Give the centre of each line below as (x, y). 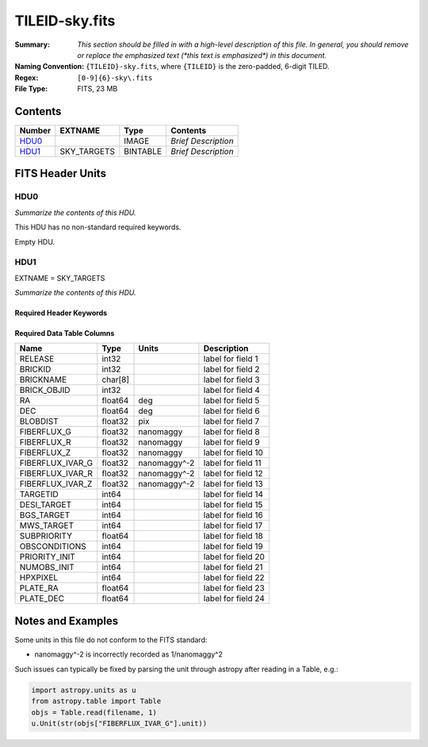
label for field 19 (233, 546)
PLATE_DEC (42, 599)
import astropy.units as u (84, 690)
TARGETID (39, 495)
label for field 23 (234, 588)
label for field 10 (233, 452)
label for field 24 (234, 599)
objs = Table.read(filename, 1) (94, 712)
